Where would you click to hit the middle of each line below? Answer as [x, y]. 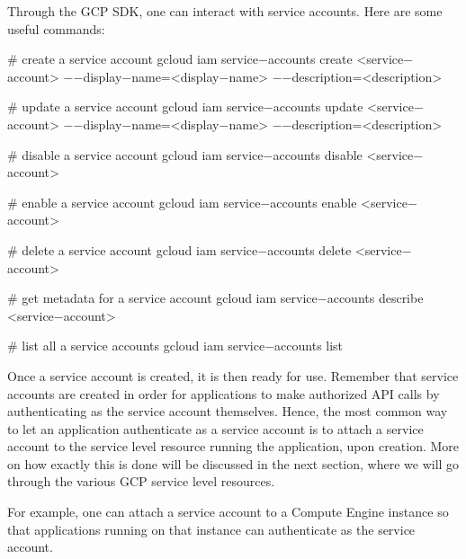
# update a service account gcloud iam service [135, 106]
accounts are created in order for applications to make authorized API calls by [224, 393]
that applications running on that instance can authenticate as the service [211, 529]
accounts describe [375, 298]
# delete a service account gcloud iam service [133, 249]
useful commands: [56, 28]
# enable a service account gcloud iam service [134, 202]
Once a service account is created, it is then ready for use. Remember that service [233, 375]
